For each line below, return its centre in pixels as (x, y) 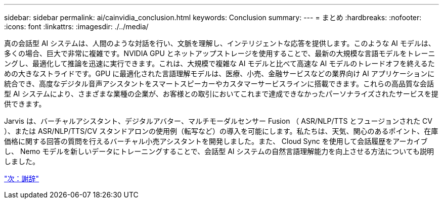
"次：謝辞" (22, 179)
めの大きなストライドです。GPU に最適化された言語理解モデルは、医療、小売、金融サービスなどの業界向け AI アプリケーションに (219, 73)
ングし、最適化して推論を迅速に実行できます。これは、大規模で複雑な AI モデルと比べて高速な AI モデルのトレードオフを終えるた (219, 63)
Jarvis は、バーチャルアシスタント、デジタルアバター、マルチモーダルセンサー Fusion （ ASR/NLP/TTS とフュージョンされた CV (218, 121)
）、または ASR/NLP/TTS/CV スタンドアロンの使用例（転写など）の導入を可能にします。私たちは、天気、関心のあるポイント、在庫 (221, 131)
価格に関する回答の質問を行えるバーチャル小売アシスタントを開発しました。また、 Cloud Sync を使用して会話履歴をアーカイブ (216, 141)
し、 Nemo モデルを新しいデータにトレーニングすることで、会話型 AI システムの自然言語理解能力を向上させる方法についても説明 (219, 151)
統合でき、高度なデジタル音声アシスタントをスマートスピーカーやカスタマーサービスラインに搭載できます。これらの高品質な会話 (219, 84)
